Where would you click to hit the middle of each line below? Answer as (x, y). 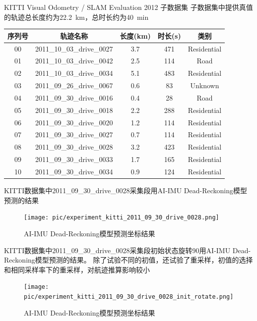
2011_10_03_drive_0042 (74, 61)
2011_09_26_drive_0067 (74, 85)
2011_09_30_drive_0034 (74, 171)
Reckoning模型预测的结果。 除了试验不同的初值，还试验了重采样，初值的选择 (128, 260)
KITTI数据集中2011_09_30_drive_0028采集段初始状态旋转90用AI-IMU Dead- (128, 250)
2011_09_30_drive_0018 (74, 110)
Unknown (205, 85)
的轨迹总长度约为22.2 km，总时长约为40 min (76, 17)
